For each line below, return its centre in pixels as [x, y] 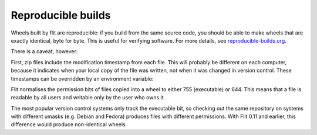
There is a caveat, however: [44, 51]
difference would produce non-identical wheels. [69, 124]
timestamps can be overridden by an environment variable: [82, 78]
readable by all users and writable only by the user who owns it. [88, 98]
